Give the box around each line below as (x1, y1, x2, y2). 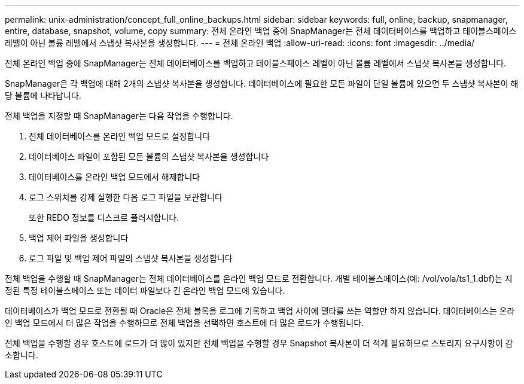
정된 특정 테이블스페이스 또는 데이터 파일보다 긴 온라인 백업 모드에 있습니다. (5, 285, 285, 295)
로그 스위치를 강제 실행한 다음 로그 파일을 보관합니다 (29, 192, 223, 202)
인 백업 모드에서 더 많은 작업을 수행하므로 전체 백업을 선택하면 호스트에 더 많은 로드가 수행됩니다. (5, 318, 364, 328)
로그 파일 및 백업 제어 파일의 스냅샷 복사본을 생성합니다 (29, 253, 233, 263)
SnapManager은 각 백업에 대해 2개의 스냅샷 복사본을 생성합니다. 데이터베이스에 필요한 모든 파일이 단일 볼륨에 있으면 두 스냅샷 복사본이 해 (5, 78, 519, 89)
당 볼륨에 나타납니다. (5, 90, 81, 100)
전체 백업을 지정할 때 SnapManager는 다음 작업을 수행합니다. (5, 111, 233, 121)
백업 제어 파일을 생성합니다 (29, 233, 129, 243)
